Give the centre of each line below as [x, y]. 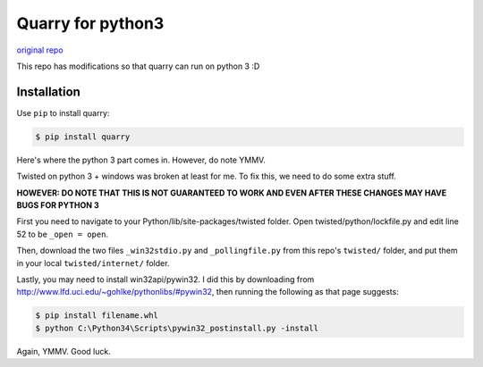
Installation [48, 92]
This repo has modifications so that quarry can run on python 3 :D [138, 66]
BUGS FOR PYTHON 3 [58, 204]
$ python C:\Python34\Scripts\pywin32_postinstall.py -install [177, 328]
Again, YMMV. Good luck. [64, 351]
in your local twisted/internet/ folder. [93, 263]
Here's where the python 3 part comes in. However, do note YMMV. [141, 160]
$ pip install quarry [83, 137]
